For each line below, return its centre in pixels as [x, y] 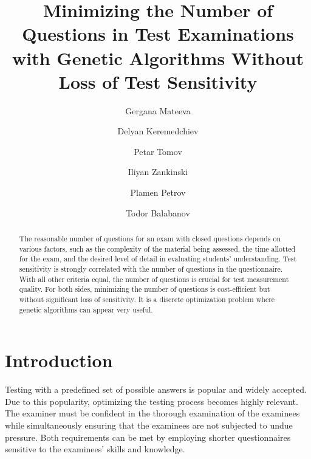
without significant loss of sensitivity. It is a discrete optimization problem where [147, 299]
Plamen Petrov [158, 192]
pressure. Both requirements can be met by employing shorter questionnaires [148, 437]
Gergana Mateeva [158, 110]
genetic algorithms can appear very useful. [86, 309]
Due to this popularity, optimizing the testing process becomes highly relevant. [152, 401]
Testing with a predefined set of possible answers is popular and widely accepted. [156, 389]
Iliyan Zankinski [158, 172]
